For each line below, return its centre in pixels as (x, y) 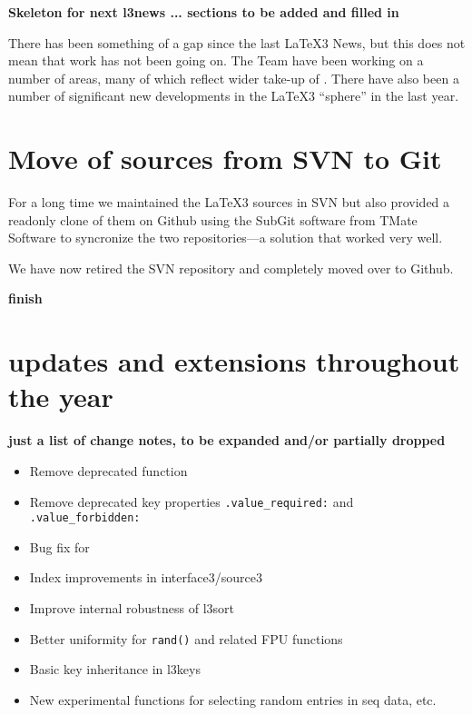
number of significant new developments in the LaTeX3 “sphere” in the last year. (234, 96)
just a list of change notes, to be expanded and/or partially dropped (227, 440)
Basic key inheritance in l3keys (115, 669)
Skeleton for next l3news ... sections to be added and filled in (204, 12)
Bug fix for (59, 546)
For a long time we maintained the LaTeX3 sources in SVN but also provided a (229, 202)
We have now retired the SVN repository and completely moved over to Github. (231, 268)
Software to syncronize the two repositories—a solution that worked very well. (226, 238)
